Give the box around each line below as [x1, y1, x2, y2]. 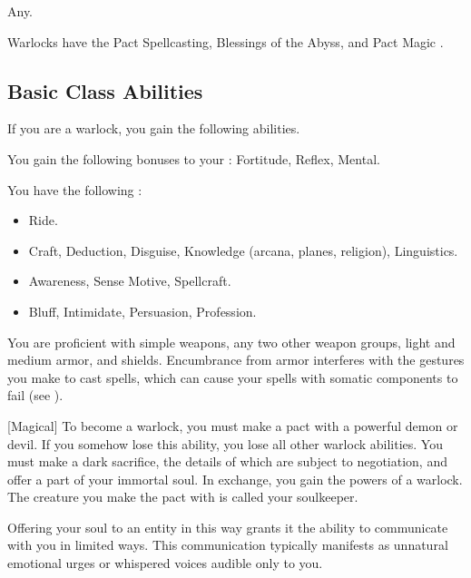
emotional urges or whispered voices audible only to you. [7, 554, 323, 573]
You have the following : [7, 180, 142, 199]
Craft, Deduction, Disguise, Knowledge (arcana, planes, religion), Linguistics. [28, 240, 458, 260]
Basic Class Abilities [7, 76, 203, 104]
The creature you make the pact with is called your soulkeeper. [7, 487, 358, 506]
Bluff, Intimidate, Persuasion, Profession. [28, 301, 257, 320]
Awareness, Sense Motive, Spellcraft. [28, 271, 231, 290]
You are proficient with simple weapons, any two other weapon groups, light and [7, 332, 456, 351]
